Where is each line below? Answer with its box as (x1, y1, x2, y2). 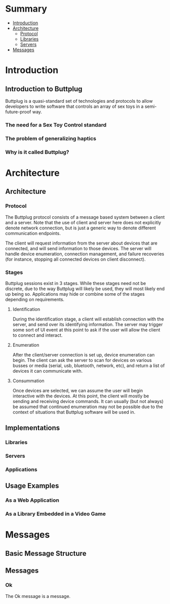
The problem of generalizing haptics (5, 135, 97, 142)
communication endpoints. (5, 230, 61, 236)
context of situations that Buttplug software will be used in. (12, 409, 136, 415)
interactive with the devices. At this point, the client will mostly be (12, 393, 149, 399)
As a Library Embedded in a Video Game (5, 510, 106, 517)
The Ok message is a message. (5, 593, 71, 599)
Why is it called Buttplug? (5, 148, 69, 155)
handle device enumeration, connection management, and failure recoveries (5, 251, 164, 257)
